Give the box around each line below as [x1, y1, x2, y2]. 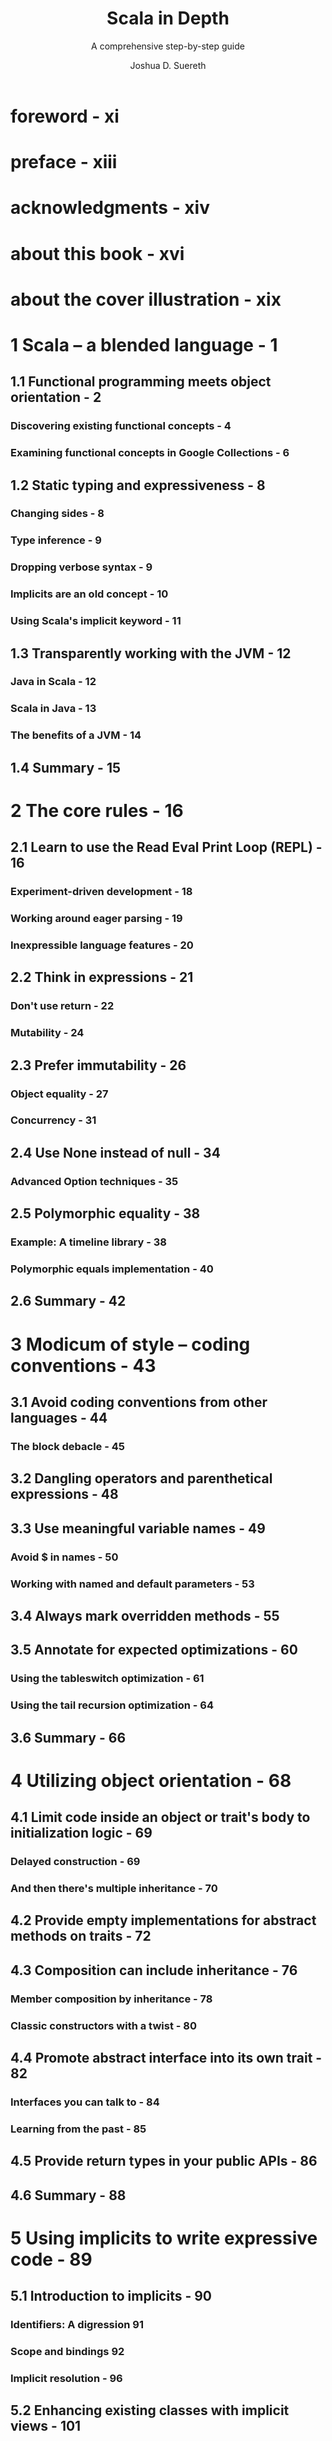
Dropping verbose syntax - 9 [10, 560, 153, 574]
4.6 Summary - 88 [10, 2187, 127, 2204]
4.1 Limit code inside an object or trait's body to [10, 1809, 311, 1826]
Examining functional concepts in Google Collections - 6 [10, 446, 290, 460]
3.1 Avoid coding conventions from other [10, 1393, 268, 1411]
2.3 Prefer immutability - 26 [10, 1057, 187, 1074]
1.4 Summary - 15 [10, 759, 121, 776]
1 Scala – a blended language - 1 [10, 333, 278, 356]
